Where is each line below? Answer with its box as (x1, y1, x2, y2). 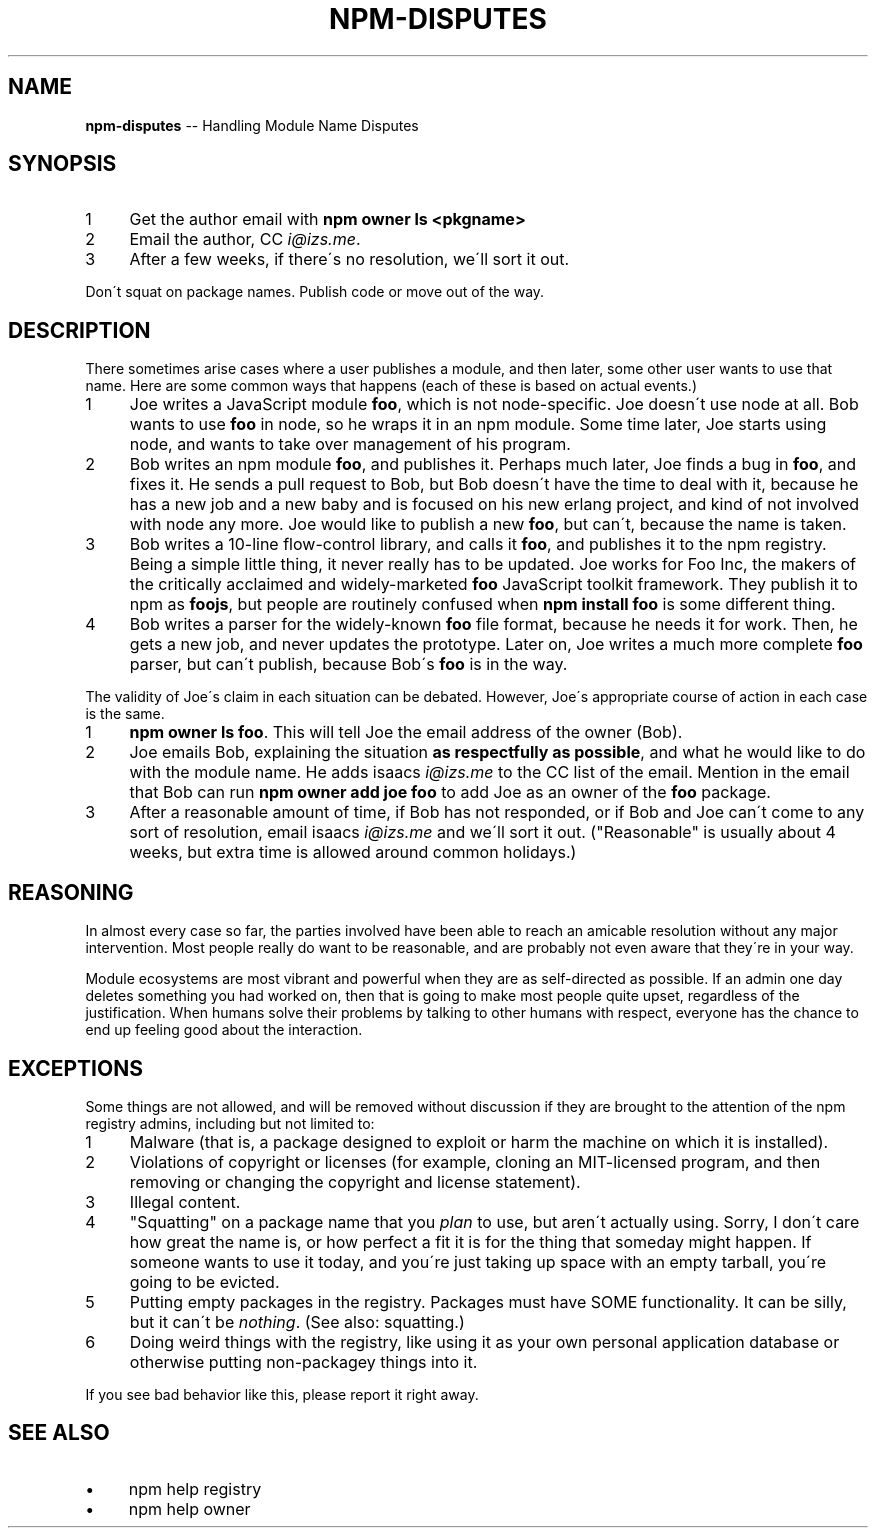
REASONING (8, 879, 134, 905)
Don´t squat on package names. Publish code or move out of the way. (85, 283, 545, 301)
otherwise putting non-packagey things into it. (129, 1351, 478, 1372)
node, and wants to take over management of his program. (129, 434, 571, 455)
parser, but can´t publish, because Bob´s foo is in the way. (129, 654, 568, 675)
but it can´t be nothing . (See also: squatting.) (129, 1311, 465, 1332)
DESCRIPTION (8, 317, 151, 343)
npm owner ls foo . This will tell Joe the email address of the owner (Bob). (129, 722, 683, 743)
